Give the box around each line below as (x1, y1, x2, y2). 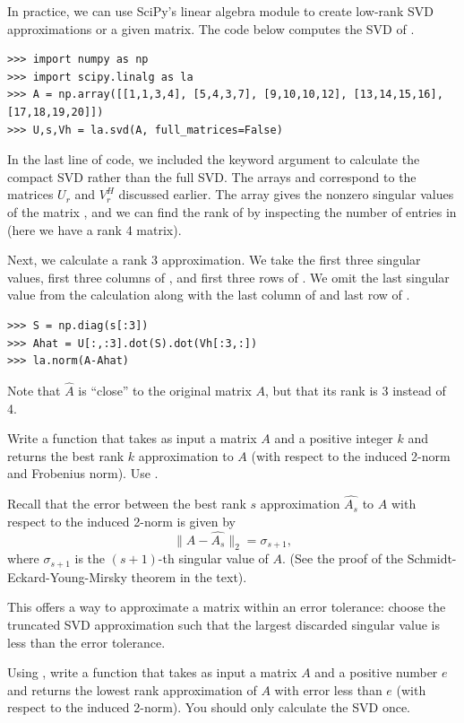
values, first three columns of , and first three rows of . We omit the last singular (7, 267, 450, 286)
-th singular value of (158, 549, 269, 568)
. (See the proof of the (282, 549, 404, 568)
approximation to (138, 446, 234, 465)
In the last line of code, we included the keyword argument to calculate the (7, 150, 420, 169)
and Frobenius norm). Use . (7, 464, 159, 483)
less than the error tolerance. (7, 632, 166, 651)
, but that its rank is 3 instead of (265, 380, 446, 399)
